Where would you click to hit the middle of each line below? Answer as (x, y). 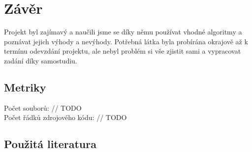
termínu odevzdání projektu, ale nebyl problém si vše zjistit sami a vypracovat (123, 51)
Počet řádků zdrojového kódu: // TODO (65, 117)
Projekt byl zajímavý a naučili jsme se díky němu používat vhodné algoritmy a (123, 32)
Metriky (25, 87)
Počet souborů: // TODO (43, 107)
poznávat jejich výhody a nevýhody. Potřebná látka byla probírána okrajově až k (126, 41)
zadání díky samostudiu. (41, 60)
